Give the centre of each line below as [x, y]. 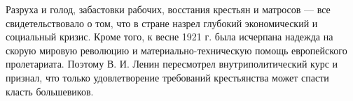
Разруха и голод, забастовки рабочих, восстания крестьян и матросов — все [168, 9]
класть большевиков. [50, 91]
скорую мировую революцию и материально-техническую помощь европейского [176, 50]
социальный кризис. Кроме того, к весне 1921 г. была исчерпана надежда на [169, 37]
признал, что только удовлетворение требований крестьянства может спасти [167, 77]
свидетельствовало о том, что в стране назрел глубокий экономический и [162, 23]
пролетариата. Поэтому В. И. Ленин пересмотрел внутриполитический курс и [172, 64]
